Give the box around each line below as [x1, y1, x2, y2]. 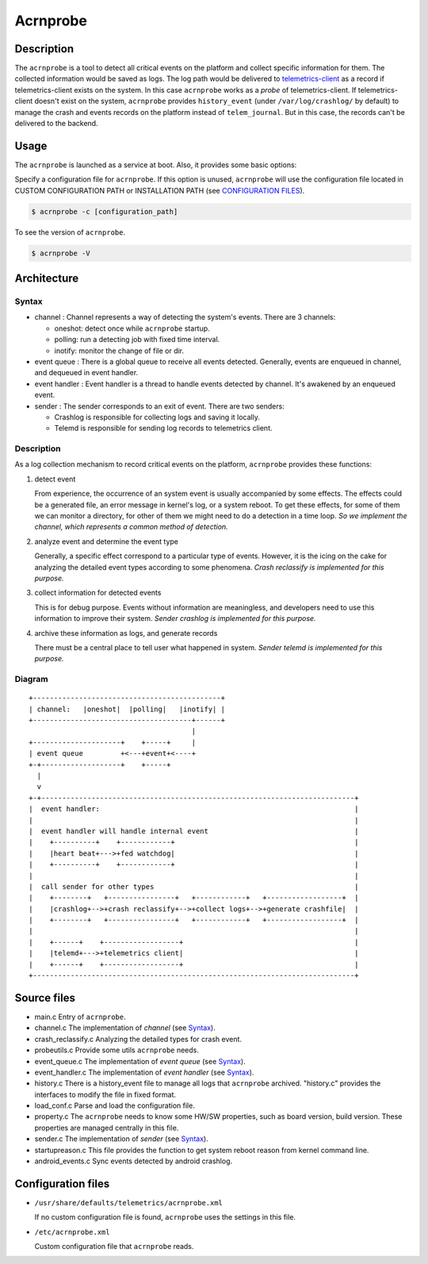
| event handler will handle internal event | [29, 826, 359, 836]
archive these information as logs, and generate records [34, 628, 218, 638]
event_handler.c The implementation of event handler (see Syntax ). [34, 1067, 254, 1077]
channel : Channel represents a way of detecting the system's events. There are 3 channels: [34, 312, 336, 322]
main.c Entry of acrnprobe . [34, 1012, 126, 1021]
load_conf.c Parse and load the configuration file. [34, 1101, 196, 1110]
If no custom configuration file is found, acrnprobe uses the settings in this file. [34, 1212, 296, 1222]
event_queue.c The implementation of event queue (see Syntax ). [34, 1056, 246, 1066]
